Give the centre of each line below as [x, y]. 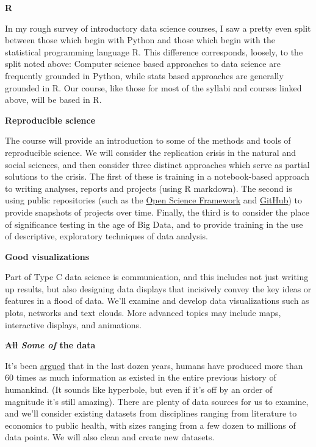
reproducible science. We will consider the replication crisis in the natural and [150, 152]
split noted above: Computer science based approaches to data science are [143, 64]
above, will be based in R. [53, 100]
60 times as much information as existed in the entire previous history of [141, 377]
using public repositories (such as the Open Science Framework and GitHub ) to [154, 200]
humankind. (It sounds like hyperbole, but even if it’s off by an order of [139, 389]
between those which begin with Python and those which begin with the [140, 40]
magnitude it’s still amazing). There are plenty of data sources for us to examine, [157, 401]
